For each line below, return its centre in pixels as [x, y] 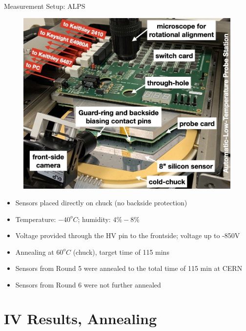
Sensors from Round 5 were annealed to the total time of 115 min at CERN [129, 268]
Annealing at [35, 252]
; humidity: [94, 219]
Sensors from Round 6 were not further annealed [88, 285]
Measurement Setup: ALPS [45, 6]
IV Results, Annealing [80, 318]
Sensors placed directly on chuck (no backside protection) [101, 203]
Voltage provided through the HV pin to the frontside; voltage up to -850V [128, 235]
